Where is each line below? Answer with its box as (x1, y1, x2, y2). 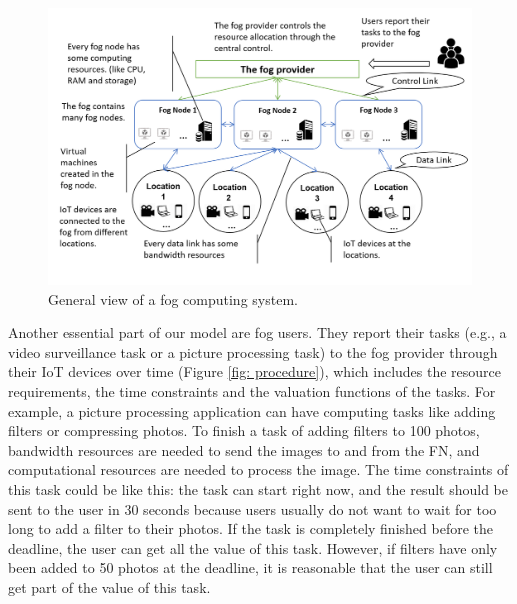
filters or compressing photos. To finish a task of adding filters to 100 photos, (8, 420, 480, 441)
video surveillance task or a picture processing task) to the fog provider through (8, 341, 498, 362)
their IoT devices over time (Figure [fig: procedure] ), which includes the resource (8, 361, 502, 382)
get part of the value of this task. (8, 576, 211, 597)
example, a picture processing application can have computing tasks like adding (8, 400, 496, 421)
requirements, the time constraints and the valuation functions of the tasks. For (8, 380, 496, 401)
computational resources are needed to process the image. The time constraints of (8, 459, 509, 480)
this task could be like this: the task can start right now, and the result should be (8, 478, 508, 499)
